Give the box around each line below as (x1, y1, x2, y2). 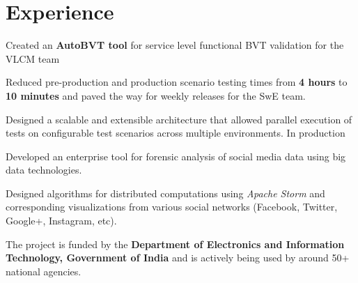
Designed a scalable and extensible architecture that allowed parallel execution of (6, 112, 352, 126)
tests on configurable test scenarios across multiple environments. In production (6, 125, 345, 140)
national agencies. (6, 263, 81, 278)
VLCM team (6, 51, 60, 66)
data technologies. (6, 162, 82, 177)
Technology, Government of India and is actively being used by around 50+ (6, 250, 350, 265)
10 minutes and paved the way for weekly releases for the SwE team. (6, 88, 306, 102)
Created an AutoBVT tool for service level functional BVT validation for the (6, 38, 344, 52)
